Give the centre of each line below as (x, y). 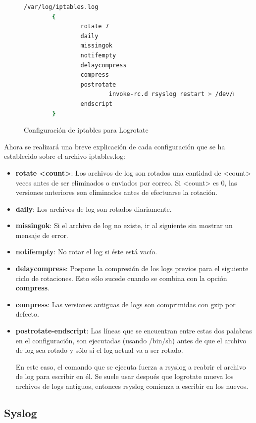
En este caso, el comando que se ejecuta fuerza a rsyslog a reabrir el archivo (131, 366)
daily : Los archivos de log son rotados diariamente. (94, 209)
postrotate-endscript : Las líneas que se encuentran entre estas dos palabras (134, 331)
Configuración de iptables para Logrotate (86, 130)
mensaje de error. (42, 235)
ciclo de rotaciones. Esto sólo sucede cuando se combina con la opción (121, 278)
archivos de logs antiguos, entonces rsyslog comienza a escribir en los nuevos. (132, 386)
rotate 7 (95, 26)
